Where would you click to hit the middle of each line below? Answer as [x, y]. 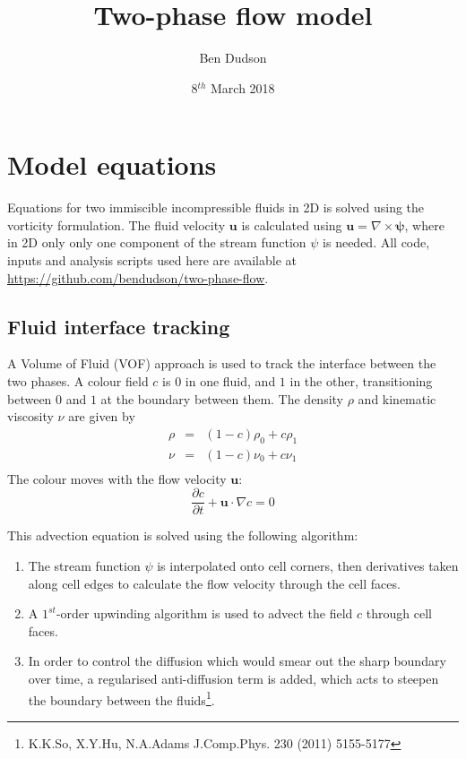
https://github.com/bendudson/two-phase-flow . [138, 277]
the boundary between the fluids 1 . [121, 698]
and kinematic [397, 398]
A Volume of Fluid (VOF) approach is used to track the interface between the [222, 363]
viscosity [30, 416]
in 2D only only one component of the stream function [157, 242]
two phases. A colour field [78, 381]
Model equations [112, 164]
